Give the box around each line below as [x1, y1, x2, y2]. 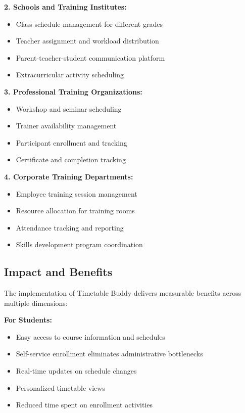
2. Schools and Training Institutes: [4, 2, 127, 12]
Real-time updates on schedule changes [16, 365, 137, 376]
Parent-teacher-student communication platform [16, 52, 165, 63]
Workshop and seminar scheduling [16, 103, 122, 114]
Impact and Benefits [4, 264, 113, 280]
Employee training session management [16, 188, 137, 199]
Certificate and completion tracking [16, 154, 126, 165]
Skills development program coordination [16, 239, 143, 250]
